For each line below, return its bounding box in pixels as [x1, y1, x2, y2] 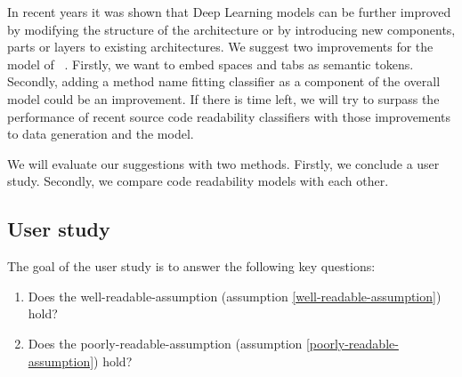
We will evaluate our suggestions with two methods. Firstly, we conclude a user [7, 154, 440, 172]
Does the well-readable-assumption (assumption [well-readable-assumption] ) [28, 286, 442, 305]
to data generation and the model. [7, 124, 194, 143]
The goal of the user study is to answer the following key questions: [7, 257, 376, 276]
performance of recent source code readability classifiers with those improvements [7, 107, 451, 125]
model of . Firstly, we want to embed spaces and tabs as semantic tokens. [7, 54, 414, 73]
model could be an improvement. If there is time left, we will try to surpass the [7, 89, 440, 108]
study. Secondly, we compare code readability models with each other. [7, 172, 389, 190]
